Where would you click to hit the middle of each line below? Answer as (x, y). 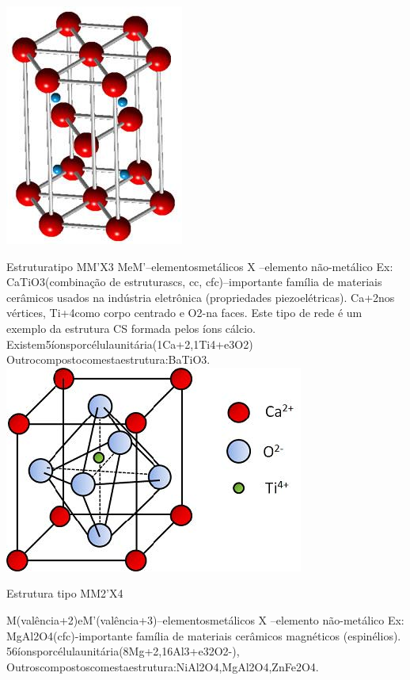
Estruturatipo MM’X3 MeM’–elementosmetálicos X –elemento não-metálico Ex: (200, 266)
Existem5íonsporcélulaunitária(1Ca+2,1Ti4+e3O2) (130, 344)
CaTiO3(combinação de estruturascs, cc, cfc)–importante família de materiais (194, 282)
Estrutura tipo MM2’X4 (65, 593)
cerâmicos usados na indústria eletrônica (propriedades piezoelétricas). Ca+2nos (201, 297)
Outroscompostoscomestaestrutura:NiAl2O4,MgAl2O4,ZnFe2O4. (163, 666)
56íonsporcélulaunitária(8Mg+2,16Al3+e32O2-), (123, 651)
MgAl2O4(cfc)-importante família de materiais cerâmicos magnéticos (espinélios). (204, 635)
